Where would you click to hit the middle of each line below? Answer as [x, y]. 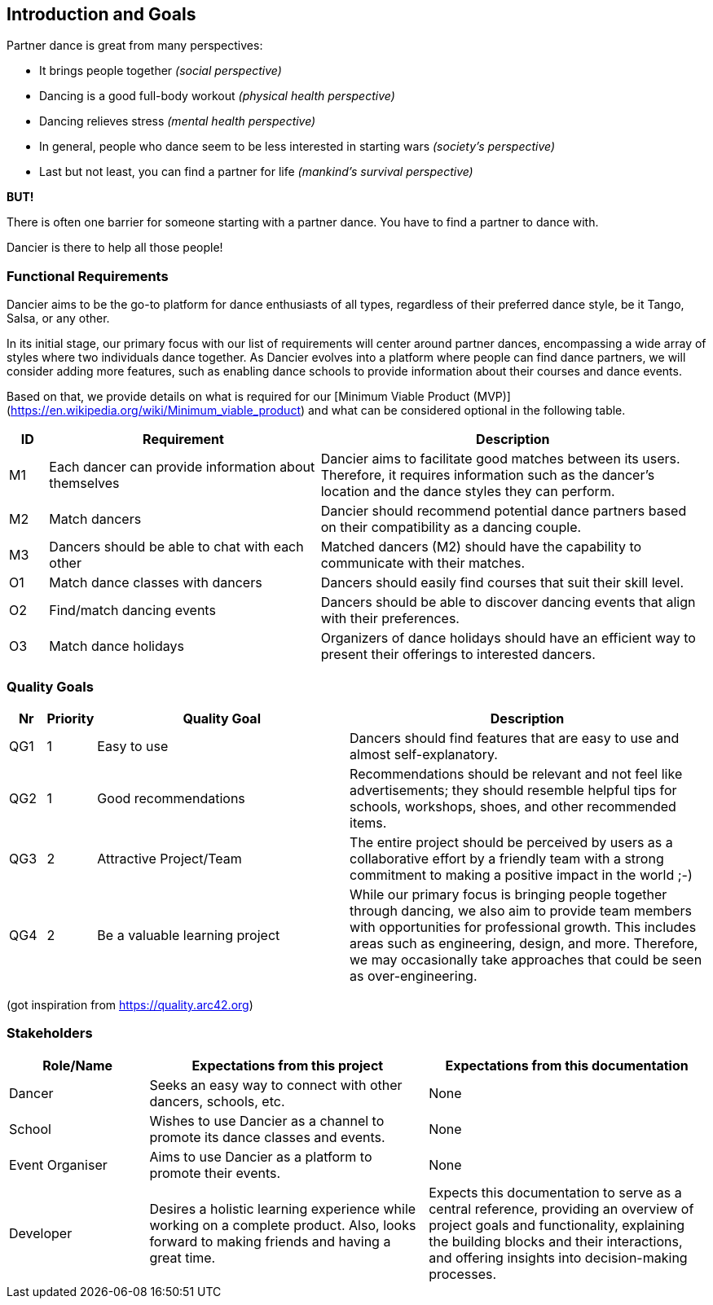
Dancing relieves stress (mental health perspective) [178, 121]
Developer [41, 1233]
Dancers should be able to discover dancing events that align [508, 602]
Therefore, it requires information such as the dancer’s [488, 475]
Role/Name [78, 1065]
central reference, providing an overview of [561, 1208]
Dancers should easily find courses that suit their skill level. [502, 583]
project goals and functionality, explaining [557, 1225]
